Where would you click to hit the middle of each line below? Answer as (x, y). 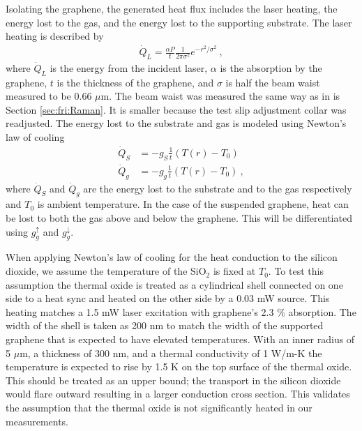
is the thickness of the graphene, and (135, 82)
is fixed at (234, 271)
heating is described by (55, 36)
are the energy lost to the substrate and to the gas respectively (218, 188)
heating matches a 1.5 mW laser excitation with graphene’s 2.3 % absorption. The (181, 311)
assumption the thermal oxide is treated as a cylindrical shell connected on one (174, 284)
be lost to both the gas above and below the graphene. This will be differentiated (179, 218)
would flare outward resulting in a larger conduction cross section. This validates (178, 394)
